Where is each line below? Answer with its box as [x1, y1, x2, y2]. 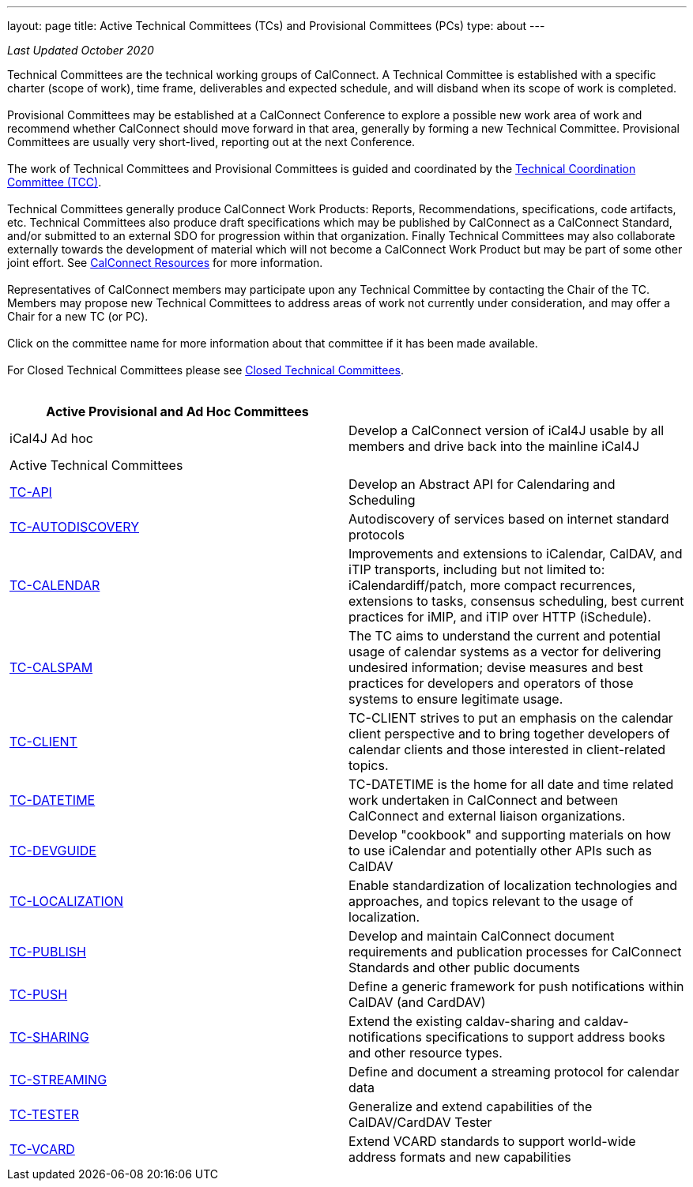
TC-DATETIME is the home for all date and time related [348, 776, 674, 792]
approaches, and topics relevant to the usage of [348, 893, 634, 909]
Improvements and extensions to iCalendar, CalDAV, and [348, 546, 683, 562]
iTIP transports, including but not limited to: [348, 562, 605, 577]
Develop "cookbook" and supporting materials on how [348, 827, 672, 843]
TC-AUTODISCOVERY [9, 519, 139, 535]
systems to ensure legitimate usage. [348, 691, 563, 707]
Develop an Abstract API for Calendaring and [348, 476, 616, 492]
